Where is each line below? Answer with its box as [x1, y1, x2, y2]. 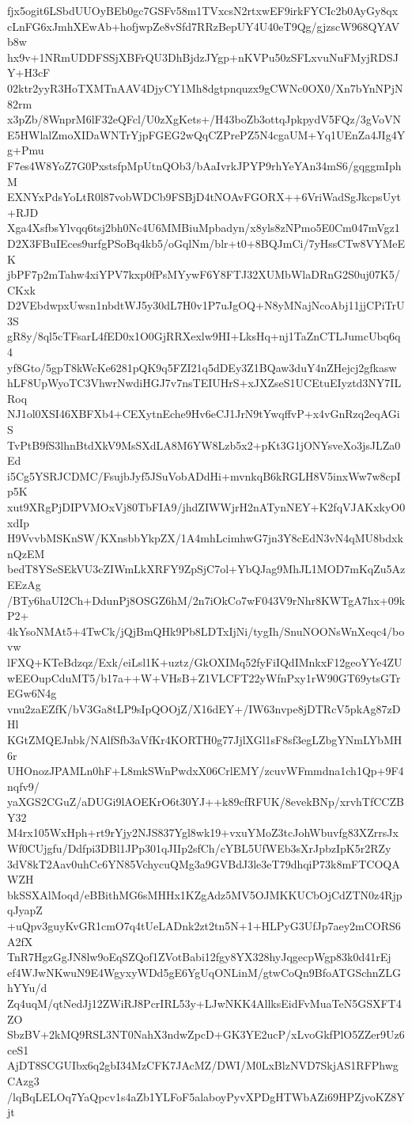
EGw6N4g [7, 685, 57, 701]
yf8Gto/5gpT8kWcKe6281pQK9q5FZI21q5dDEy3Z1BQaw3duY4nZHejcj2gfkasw [7, 359, 397, 375]
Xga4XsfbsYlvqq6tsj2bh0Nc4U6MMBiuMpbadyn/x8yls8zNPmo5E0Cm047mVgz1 [7, 219, 400, 236]
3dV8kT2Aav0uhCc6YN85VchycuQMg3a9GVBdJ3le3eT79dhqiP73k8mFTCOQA [7, 855, 400, 872]
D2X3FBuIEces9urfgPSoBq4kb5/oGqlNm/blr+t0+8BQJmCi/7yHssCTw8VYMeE [7, 234, 406, 251]
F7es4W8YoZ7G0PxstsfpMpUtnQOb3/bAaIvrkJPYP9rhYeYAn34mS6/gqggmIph [7, 157, 402, 173]
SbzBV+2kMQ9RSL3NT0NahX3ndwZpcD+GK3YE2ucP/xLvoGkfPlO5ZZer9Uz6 [7, 1026, 405, 1043]
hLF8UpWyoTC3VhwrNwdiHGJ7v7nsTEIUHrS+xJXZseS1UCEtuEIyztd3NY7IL [7, 374, 402, 391]
